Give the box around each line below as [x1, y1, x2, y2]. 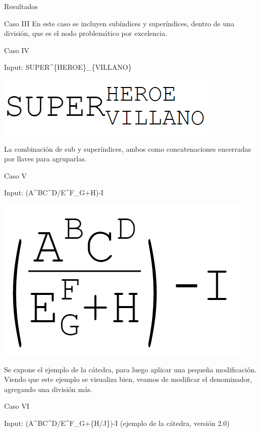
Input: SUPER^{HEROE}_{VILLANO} [4, 62, 132, 72]
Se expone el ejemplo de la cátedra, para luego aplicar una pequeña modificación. [4, 364, 256, 374]
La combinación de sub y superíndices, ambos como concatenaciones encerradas [4, 143, 251, 154]
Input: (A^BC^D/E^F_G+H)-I [4, 187, 104, 198]
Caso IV [4, 45, 29, 55]
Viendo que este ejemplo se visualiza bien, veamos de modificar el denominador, [4, 374, 252, 384]
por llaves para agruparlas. [4, 153, 87, 164]
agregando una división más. [4, 383, 93, 394]
